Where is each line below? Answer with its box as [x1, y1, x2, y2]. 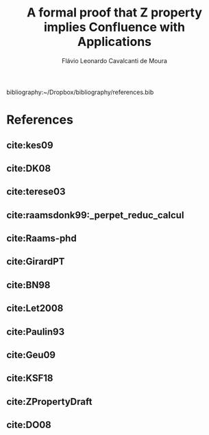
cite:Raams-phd [6, 233, 77, 244]
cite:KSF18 [6, 373, 53, 384]
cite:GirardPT [6, 256, 65, 268]
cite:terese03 [6, 186, 66, 198]
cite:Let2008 [6, 303, 64, 314]
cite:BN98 [6, 279, 51, 291]
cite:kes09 [6, 139, 53, 151]
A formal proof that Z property [26, 5, 203, 21]
